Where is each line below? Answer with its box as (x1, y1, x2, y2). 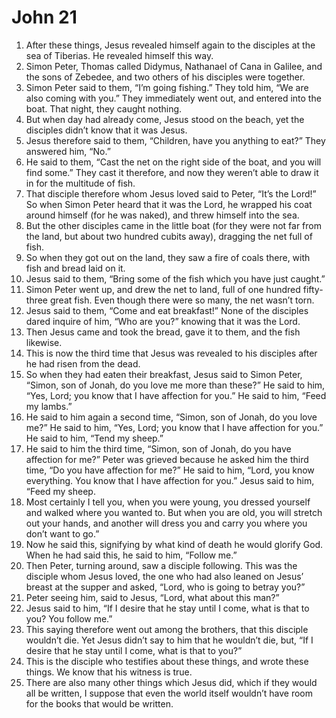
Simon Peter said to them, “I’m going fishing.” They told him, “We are (25, 81, 309, 93)
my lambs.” (25, 400, 73, 412)
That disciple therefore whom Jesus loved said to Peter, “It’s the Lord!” (25, 187, 317, 200)
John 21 (11, 6, 78, 29)
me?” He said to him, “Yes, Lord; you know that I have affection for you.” (25, 421, 324, 433)
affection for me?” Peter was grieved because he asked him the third (25, 453, 309, 465)
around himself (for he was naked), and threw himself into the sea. (25, 209, 300, 221)
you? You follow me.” (25, 612, 113, 625)
